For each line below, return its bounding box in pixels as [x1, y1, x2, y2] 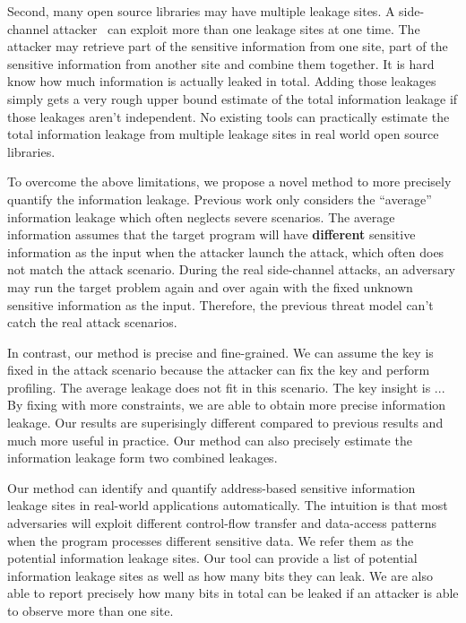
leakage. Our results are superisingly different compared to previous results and [7, 413, 444, 432]
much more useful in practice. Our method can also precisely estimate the [7, 430, 412, 449]
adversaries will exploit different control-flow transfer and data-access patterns [7, 514, 437, 532]
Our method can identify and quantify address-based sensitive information [7, 478, 416, 497]
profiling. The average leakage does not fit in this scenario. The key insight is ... [7, 377, 445, 396]
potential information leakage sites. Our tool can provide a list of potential [7, 549, 418, 567]
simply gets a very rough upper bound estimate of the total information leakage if [7, 89, 458, 108]
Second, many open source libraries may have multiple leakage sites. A [7, 2, 395, 20]
